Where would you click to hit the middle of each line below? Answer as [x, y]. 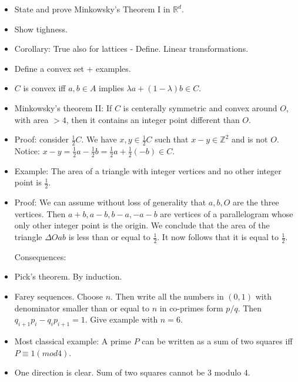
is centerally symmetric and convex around [200, 107]
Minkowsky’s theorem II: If [63, 107]
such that [172, 139]
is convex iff [44, 88]
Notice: [27, 150]
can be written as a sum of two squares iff [217, 341]
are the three [256, 202]
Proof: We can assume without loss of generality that [110, 202]
